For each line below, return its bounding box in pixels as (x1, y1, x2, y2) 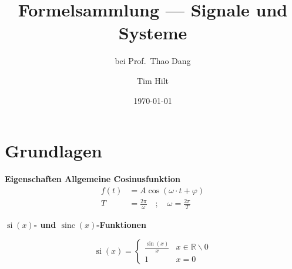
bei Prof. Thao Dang (115, 55, 191, 67)
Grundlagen (5, 139, 102, 163)
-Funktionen (96, 218, 146, 231)
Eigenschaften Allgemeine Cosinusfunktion (5, 173, 180, 185)
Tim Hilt (136, 74, 169, 86)
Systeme (118, 21, 187, 45)
